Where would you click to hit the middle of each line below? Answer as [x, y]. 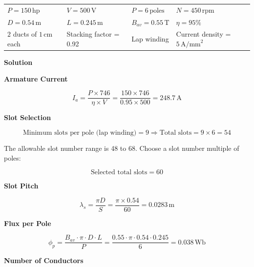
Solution [18, 62]
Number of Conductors [44, 260]
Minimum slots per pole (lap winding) [80, 133]
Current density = [203, 34]
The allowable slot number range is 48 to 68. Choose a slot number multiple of [122, 148]
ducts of [25, 34]
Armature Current [36, 78]
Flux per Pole [28, 223]
